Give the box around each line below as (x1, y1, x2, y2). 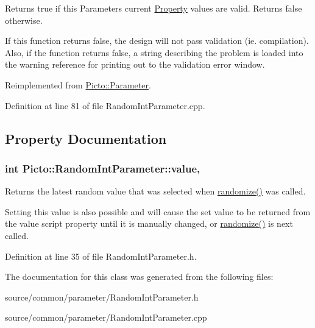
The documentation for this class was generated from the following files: (5, 270, 274, 283)
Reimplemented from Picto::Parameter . (5, 78, 151, 91)
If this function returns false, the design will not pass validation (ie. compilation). (5, 34, 309, 47)
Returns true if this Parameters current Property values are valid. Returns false (5, 2, 302, 14)
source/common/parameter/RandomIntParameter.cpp (5, 311, 207, 324)
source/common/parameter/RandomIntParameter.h (5, 290, 199, 303)
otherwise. (5, 13, 43, 26)
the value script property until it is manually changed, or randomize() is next (5, 217, 293, 230)
